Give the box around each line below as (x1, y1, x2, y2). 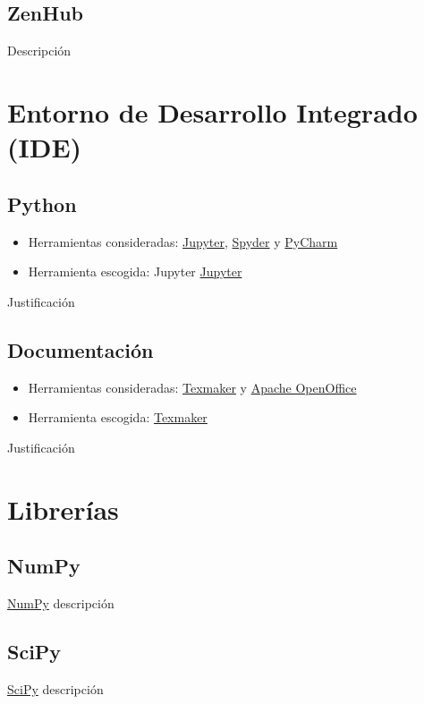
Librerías (7, 490, 119, 527)
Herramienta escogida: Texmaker (28, 408, 208, 427)
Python (7, 190, 77, 217)
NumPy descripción (7, 593, 114, 612)
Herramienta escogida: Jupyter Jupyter (28, 262, 242, 281)
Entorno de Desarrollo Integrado (7, 93, 418, 130)
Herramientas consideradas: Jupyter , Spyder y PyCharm (28, 232, 338, 250)
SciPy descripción (7, 679, 104, 698)
